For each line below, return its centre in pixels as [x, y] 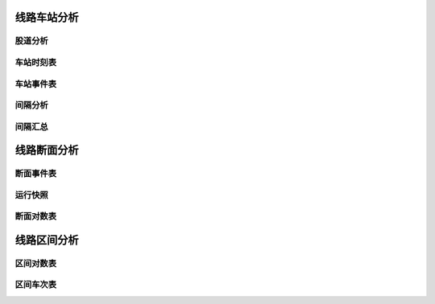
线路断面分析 [47, 150]
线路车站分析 [47, 17]
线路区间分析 [47, 240]
